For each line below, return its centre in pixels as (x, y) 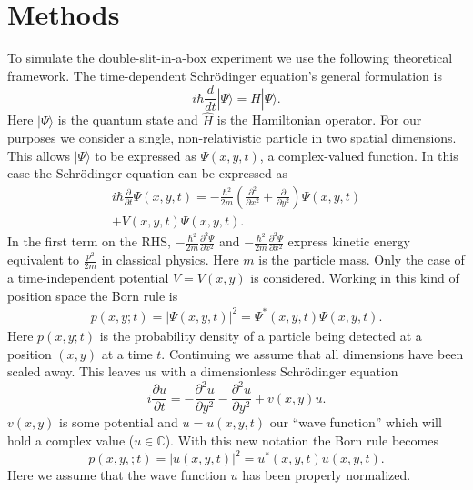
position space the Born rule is (93, 295)
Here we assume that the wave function (117, 475)
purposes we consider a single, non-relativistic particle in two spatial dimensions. (232, 138)
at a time (127, 353)
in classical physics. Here (170, 260)
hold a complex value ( (71, 440)
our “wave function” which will (356, 422)
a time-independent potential (88, 278)
